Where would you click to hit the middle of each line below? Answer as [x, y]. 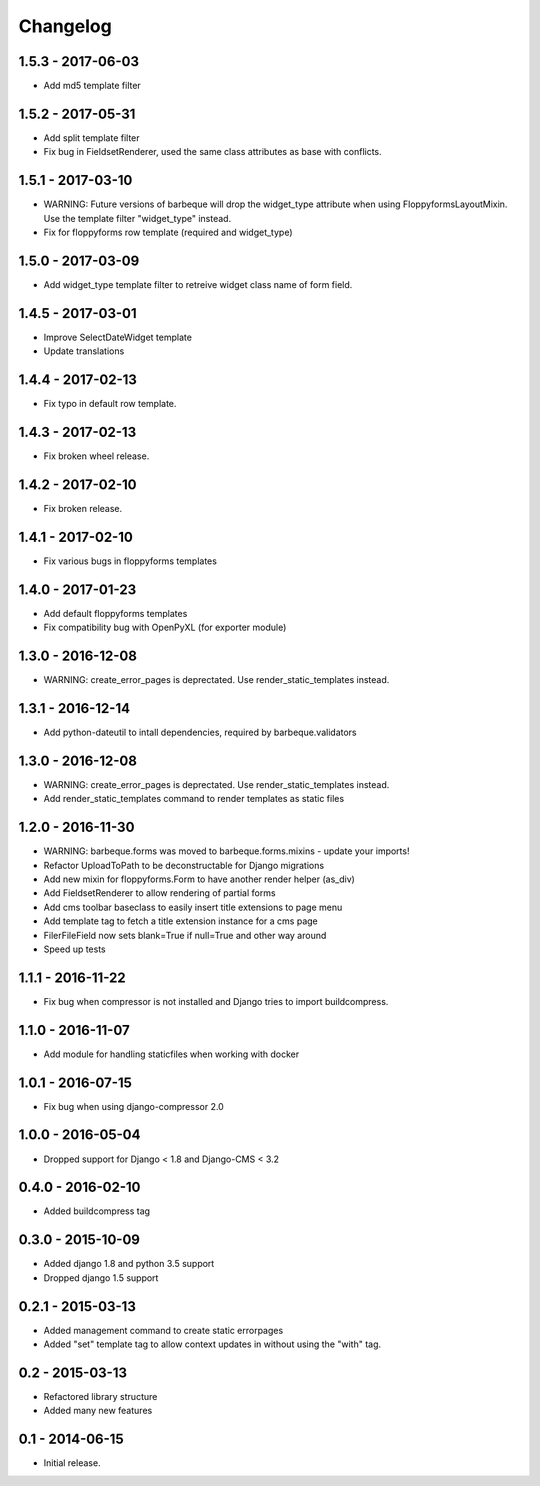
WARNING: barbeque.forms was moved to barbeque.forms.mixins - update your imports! [226, 851]
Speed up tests [75, 949]
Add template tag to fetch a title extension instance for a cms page [181, 921]
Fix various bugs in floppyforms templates [130, 561]
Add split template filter [91, 137]
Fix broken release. [83, 508]
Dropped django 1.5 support [101, 1277]
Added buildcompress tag [96, 1211]
